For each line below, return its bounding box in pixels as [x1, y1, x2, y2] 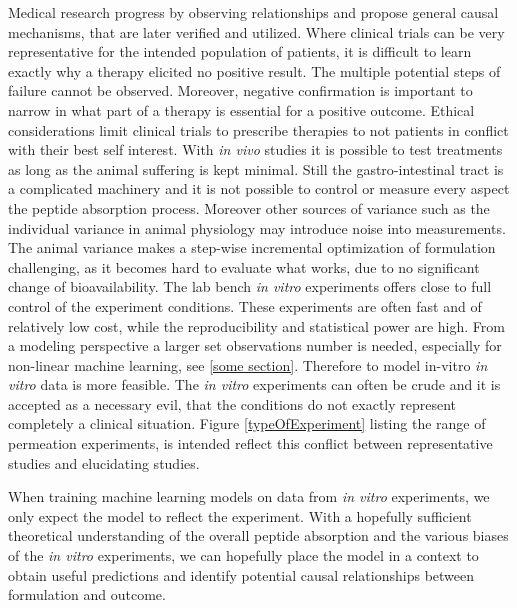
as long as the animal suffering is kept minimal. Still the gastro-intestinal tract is [8, 158, 504, 179]
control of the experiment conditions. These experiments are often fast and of [8, 295, 482, 316]
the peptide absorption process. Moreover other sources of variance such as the [8, 197, 490, 218]
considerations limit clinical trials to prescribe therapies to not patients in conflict [8, 119, 509, 140]
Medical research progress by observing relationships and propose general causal [8, 2, 499, 22]
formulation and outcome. [8, 584, 166, 605]
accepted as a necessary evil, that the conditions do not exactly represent [8, 393, 457, 414]
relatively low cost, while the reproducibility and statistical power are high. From [8, 315, 505, 336]
